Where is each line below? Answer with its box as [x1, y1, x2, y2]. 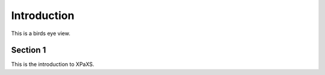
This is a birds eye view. [11, 30, 70, 37]
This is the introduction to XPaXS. [11, 61, 94, 68]
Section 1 [11, 45, 46, 55]
